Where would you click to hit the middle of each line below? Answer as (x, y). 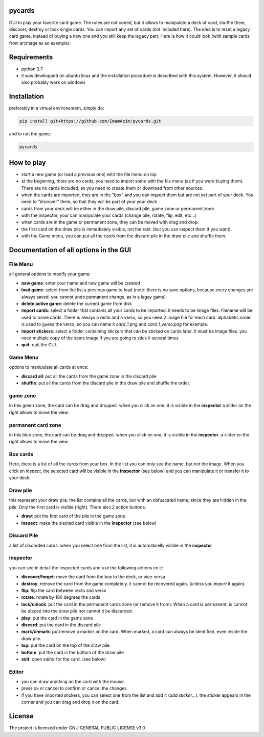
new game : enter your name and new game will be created (81, 283)
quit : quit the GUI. (39, 345)
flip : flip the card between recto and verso (64, 590)
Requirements (31, 57)
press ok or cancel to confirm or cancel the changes (74, 688)
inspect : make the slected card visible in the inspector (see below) (89, 523)
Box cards (21, 455)
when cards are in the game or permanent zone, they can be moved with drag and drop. (110, 222)
